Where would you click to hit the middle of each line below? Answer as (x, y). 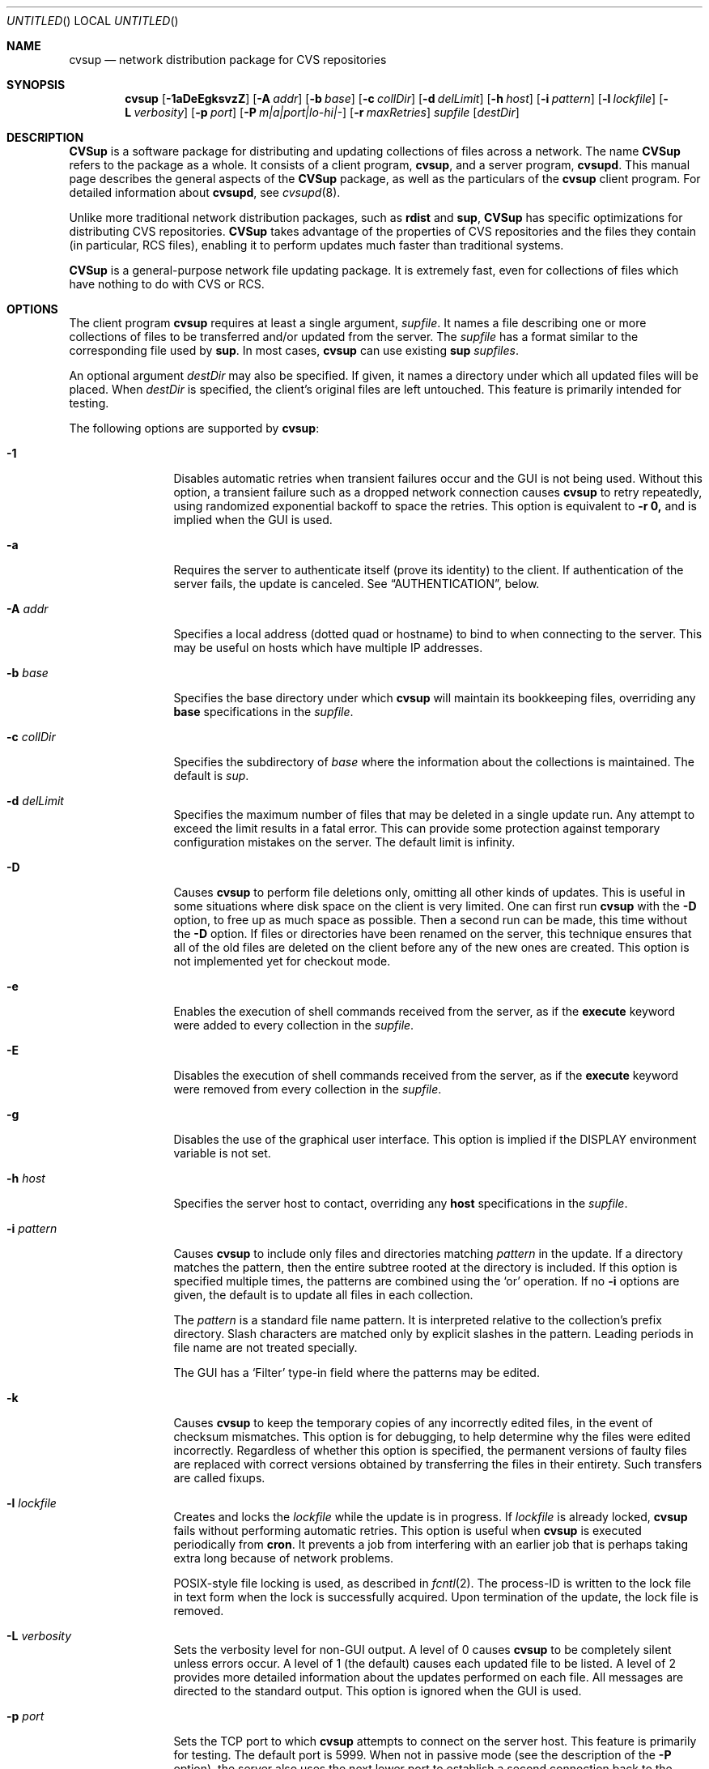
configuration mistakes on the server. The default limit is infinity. (344, 842)
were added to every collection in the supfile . (294, 1025)
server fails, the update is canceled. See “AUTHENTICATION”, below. (357, 584)
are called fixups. (219, 1478)
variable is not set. (222, 1153)
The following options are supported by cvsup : (194, 428)
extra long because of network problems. (284, 1558)
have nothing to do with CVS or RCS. (167, 284)
